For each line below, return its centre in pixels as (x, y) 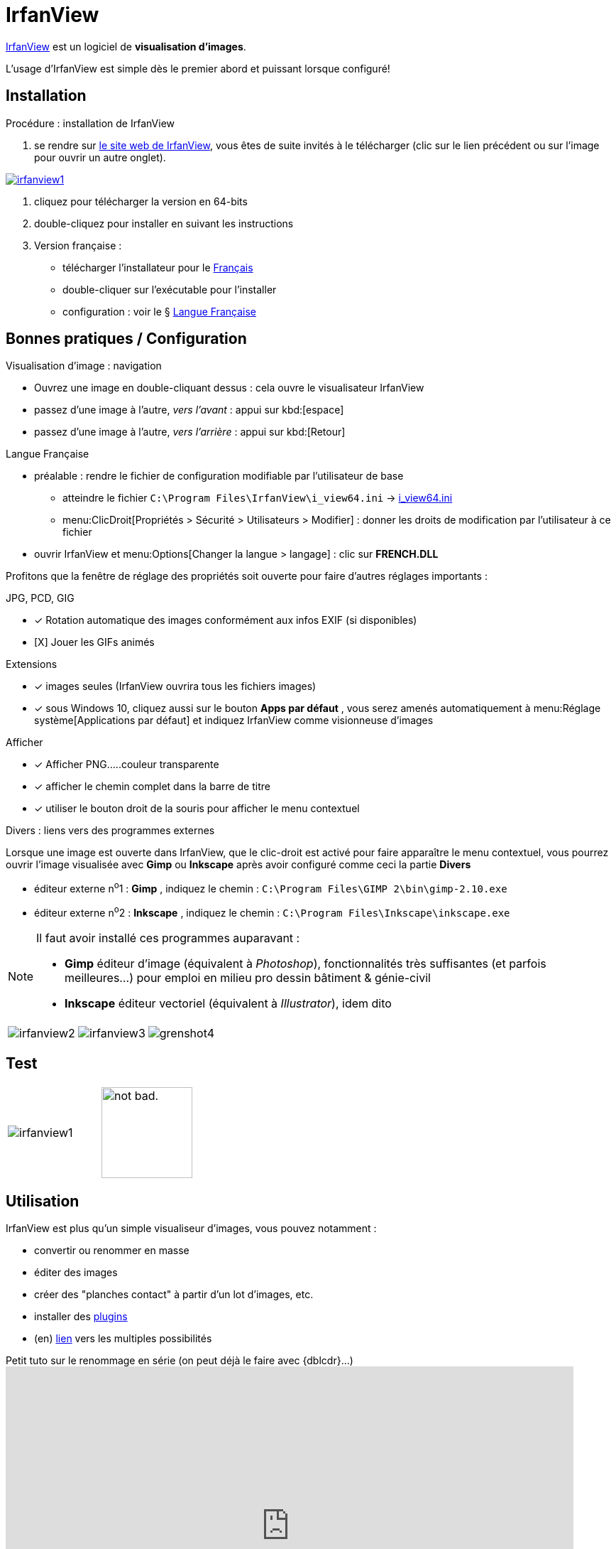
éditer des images (76, 1273)
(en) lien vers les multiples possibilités (123, 1339)
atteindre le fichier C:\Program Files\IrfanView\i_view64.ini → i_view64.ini (258, 498)
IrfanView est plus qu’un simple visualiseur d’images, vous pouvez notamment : (191, 1229)
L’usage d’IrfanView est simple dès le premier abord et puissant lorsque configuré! (198, 68)
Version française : (78, 245)
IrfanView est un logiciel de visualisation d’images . (126, 46)
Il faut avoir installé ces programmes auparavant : (168, 938)
